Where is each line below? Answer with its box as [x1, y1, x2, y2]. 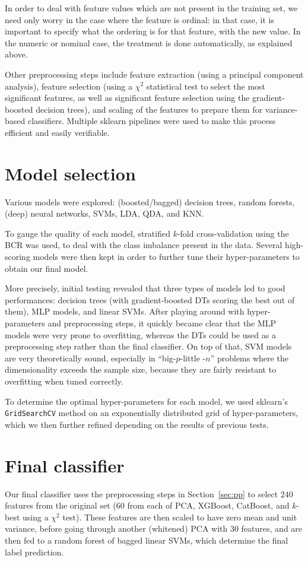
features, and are [241, 522, 303, 535]
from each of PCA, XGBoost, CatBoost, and [127, 499, 290, 512]
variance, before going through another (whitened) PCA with [5, 522, 228, 535]
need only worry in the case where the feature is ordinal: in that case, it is [5, 13, 274, 26]
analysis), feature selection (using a [5, 80, 133, 92]
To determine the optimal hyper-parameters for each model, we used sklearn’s [5, 395, 288, 407]
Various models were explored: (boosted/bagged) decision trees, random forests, [5, 195, 295, 208]
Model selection [5, 161, 136, 185]
